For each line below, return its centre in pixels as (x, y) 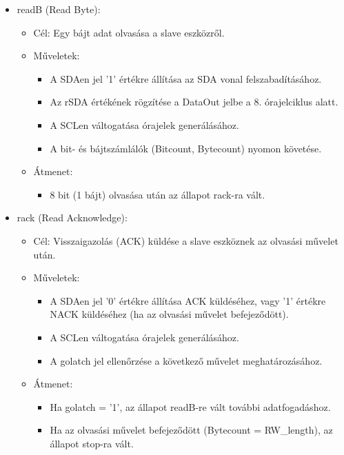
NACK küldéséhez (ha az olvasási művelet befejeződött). (169, 314)
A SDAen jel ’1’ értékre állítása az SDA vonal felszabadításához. (186, 78)
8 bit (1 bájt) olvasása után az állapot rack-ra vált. (158, 194)
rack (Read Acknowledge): (72, 218)
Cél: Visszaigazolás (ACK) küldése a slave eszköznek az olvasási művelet (186, 240)
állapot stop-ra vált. (92, 443)
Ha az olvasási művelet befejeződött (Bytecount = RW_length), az (191, 430)
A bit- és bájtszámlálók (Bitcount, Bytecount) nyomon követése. (186, 148)
